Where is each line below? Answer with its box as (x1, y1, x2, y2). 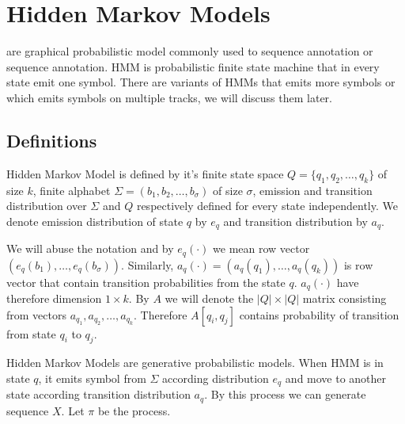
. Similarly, (121, 256, 174, 273)
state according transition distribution (6, 386, 191, 403)
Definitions (6, 128, 97, 152)
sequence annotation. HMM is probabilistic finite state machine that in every (6, 58, 380, 74)
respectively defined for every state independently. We (136, 197, 398, 214)
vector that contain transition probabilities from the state (6, 273, 286, 290)
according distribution (162, 370, 269, 387)
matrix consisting (302, 290, 387, 307)
